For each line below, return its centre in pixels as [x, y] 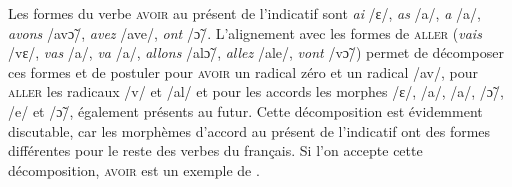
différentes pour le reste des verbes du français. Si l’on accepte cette [215, 150]
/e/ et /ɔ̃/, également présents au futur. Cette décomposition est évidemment [245, 110]
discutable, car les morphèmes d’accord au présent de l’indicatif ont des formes [249, 130]
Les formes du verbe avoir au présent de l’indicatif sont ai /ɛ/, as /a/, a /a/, [244, 13]
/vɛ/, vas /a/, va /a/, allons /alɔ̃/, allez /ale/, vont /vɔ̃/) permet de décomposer [256, 52]
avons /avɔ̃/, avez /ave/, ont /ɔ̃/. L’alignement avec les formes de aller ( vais [245, 32]
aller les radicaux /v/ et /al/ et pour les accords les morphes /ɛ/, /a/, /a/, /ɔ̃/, [256, 91]
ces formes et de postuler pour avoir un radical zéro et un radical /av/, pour [243, 71]
